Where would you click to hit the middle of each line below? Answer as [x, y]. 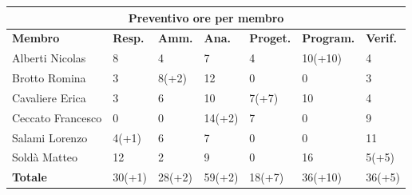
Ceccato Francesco [57, 117]
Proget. [270, 38]
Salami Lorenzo [50, 137]
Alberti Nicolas [49, 58]
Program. [329, 38]
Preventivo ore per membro [206, 17]
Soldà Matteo [45, 157]
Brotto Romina [49, 78]
